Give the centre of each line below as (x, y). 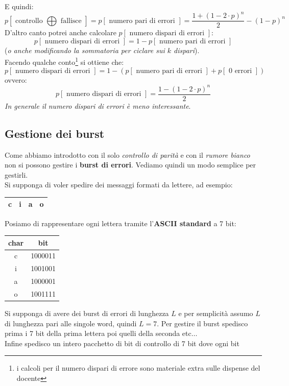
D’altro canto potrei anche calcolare (61, 32)
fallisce (71, 21)
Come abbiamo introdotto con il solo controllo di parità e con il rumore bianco (127, 154)
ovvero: (16, 79)
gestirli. (16, 174)
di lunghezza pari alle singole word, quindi (71, 323)
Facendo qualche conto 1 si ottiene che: (64, 61)
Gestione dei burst (55, 133)
